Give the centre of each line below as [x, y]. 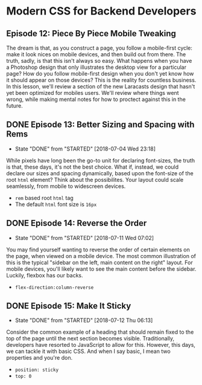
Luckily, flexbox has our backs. [45, 275]
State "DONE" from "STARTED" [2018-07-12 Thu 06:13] [84, 320]
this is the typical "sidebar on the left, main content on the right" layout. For [99, 262]
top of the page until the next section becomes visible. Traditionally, [90, 338]
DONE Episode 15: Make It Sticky [69, 306]
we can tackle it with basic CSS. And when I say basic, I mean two [88, 351]
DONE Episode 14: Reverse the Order [77, 223]
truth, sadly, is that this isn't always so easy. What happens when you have [99, 61]
